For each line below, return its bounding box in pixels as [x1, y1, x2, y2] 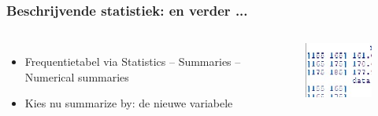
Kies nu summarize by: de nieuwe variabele [24, 95, 233, 111]
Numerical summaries [24, 68, 129, 85]
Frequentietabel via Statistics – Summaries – [24, 53, 241, 70]
